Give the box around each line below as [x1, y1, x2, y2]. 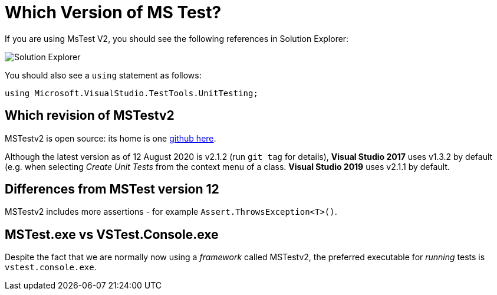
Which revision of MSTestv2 [5, 108, 175, 123]
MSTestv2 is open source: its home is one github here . [5, 133, 216, 143]
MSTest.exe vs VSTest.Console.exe [5, 227, 219, 242]
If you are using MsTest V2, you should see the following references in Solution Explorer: [5, 33, 349, 44]
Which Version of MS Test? [5, 2, 222, 22]
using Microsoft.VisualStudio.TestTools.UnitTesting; [5, 88, 258, 98]
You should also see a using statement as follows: [5, 70, 202, 80]
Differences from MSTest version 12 [5, 182, 219, 197]
